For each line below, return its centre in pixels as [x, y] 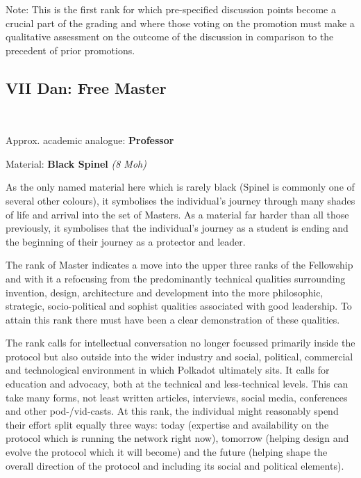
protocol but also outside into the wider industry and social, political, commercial [179, 356]
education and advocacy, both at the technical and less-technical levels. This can [177, 384]
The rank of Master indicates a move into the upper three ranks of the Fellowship [179, 265]
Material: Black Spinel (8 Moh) [76, 163]
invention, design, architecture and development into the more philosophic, [165, 292]
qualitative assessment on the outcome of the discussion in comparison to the [170, 37]
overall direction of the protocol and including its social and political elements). [175, 465]
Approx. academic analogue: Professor [90, 140]
